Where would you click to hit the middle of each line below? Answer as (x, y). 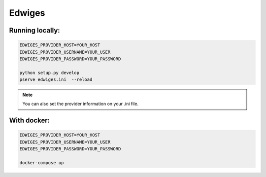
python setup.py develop (50, 72)
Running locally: (34, 30)
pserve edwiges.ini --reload (56, 80)
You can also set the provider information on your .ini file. (81, 104)
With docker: (30, 121)
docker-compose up (42, 163)
